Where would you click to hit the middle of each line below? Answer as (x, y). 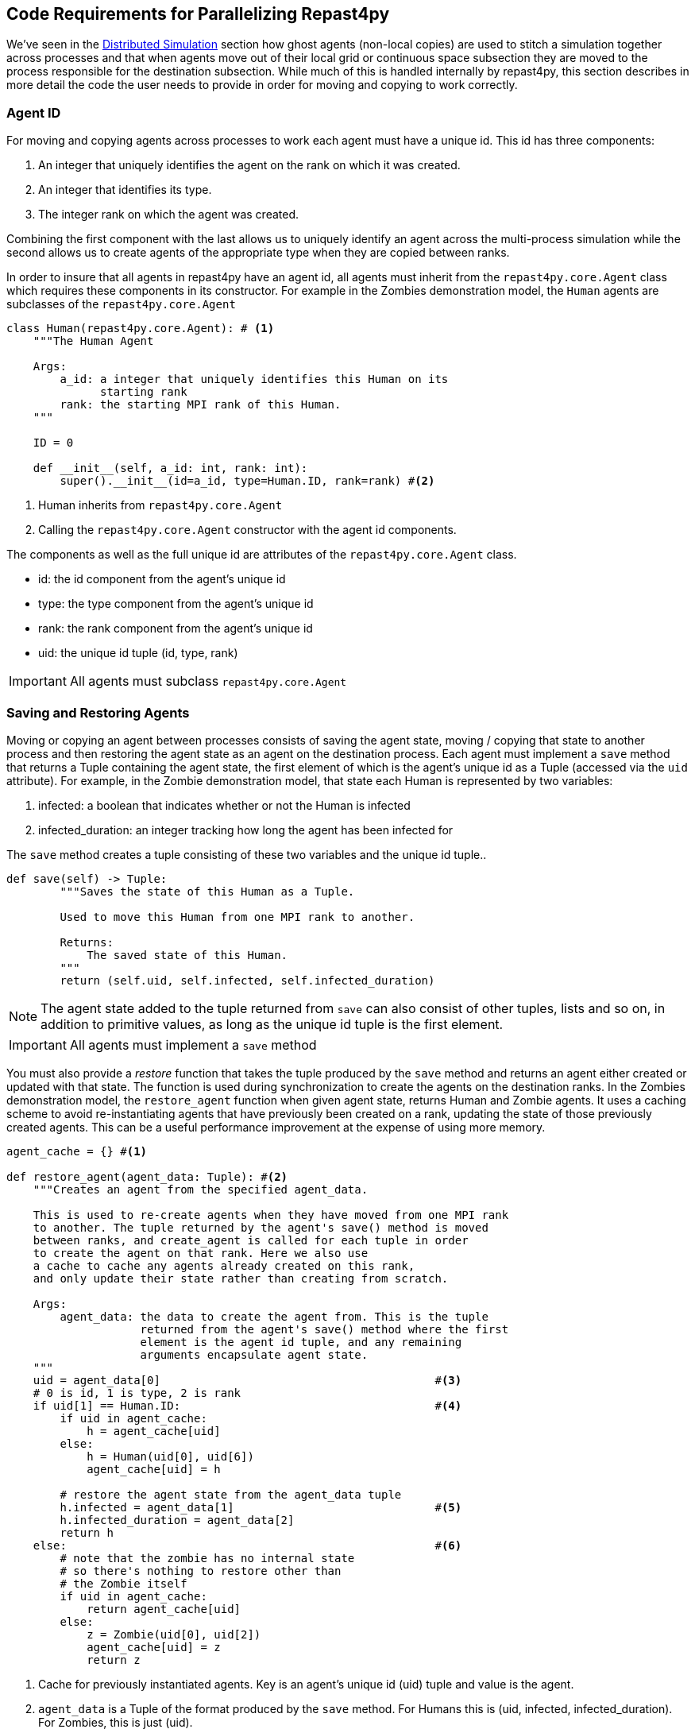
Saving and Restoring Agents (98, 712)
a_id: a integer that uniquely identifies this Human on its (254, 379)
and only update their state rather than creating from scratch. (241, 1278)
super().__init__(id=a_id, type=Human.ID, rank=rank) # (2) (247, 481)
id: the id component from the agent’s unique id (162, 579)
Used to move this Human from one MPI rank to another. (237, 917)
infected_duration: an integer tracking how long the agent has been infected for (246, 830)
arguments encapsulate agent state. (254, 1354)
